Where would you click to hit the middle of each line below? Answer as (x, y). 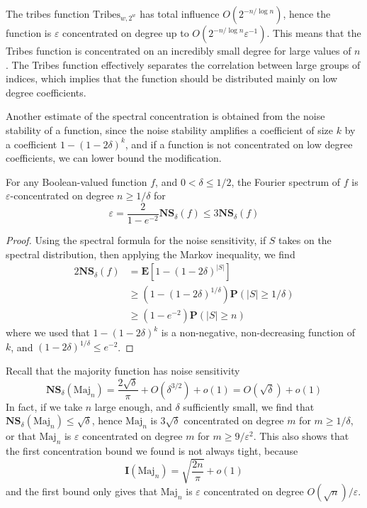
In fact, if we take (44, 406)
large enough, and (133, 406)
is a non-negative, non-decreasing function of (258, 332)
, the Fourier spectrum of (286, 181)
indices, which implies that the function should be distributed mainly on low (172, 78)
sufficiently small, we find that (249, 406)
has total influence (180, 13)
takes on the (305, 240)
